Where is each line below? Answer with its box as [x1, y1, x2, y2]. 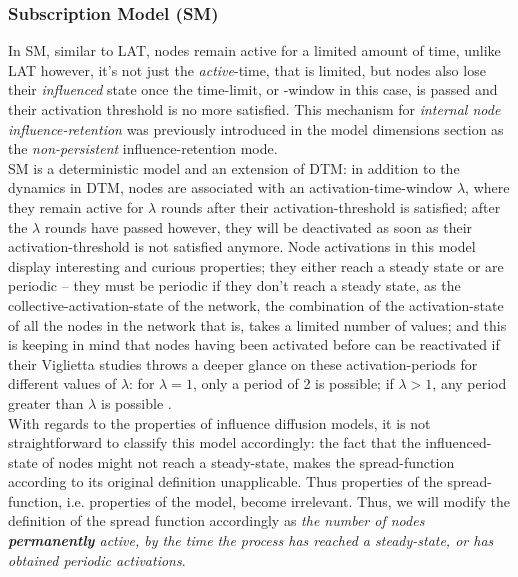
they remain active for [8, 196, 144, 217]
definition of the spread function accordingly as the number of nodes [8, 510, 425, 531]
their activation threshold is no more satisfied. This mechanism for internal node [8, 99, 501, 119]
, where [465, 177, 510, 198]
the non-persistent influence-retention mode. [8, 138, 278, 159]
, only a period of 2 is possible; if [192, 373, 394, 394]
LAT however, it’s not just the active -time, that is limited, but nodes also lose [8, 59, 486, 80]
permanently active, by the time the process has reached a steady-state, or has [8, 530, 494, 551]
